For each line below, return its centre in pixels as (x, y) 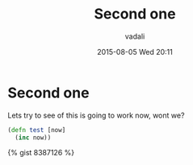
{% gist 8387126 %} (41, 153)
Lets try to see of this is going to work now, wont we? (96, 115)
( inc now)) (33, 138)
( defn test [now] (37, 130)
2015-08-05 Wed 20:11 (135, 52)
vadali (135, 36)
